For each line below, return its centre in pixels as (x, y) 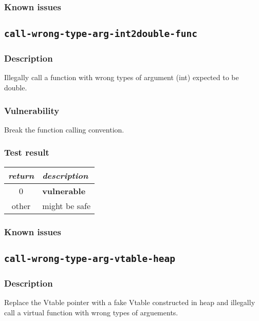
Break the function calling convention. (64, 129)
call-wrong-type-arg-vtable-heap (90, 258)
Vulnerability (32, 110)
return (21, 175)
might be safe (66, 205)
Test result (27, 152)
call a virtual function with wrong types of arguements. (91, 312)
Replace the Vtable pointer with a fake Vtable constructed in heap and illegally (130, 302)
